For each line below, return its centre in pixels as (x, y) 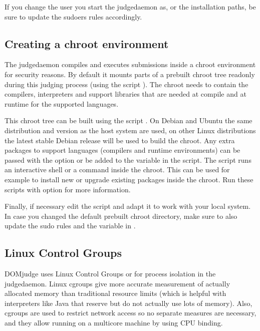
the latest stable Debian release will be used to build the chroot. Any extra (120, 140)
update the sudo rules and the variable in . (70, 226)
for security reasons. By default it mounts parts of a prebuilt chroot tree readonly (130, 74)
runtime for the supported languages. (62, 103)
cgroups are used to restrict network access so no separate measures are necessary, (131, 313)
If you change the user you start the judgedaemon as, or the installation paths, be (130, 7)
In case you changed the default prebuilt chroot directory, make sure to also (121, 216)
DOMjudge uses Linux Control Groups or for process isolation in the (110, 274)
